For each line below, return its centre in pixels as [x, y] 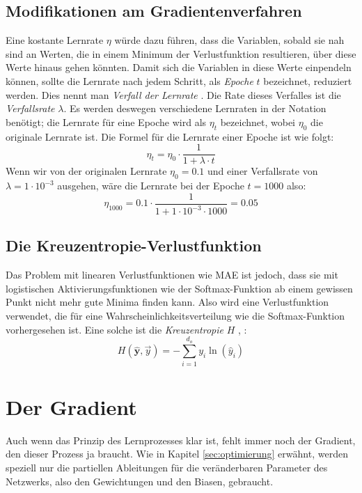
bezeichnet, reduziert [308, 80]
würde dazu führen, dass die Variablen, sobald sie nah [229, 40]
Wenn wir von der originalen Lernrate [86, 171]
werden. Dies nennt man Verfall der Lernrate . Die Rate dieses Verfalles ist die [173, 94]
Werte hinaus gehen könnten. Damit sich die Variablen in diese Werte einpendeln [179, 67]
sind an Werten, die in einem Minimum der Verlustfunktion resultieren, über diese [181, 53]
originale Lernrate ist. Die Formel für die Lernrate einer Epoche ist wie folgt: [170, 136]
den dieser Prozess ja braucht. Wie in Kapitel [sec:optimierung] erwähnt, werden [177, 454]
